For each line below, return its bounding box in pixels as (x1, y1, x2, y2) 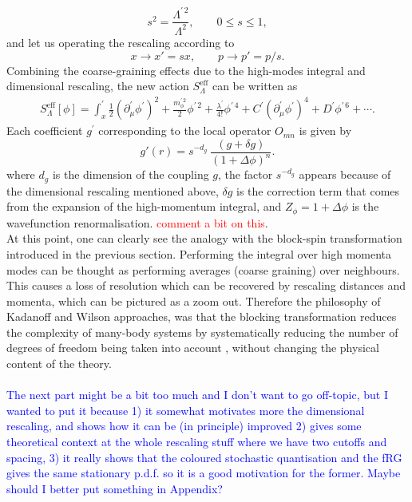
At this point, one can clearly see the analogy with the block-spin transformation (6, 230, 402, 247)
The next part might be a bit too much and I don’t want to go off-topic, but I (6, 386, 388, 403)
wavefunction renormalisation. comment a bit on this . (6, 214, 268, 231)
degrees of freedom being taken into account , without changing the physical (6, 339, 379, 356)
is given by (299, 122, 352, 139)
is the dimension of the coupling (52, 166, 209, 183)
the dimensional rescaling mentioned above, (6, 182, 219, 199)
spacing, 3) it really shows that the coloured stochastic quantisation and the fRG (6, 449, 402, 465)
